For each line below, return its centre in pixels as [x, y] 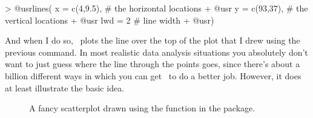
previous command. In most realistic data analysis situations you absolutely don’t [156, 52]
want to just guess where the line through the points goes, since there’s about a [153, 64]
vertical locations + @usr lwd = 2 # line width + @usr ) [110, 20]
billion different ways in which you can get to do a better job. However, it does [153, 75]
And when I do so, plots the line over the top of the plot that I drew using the [153, 40]
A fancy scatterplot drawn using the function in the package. [142, 108]
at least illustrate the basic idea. [65, 87]
